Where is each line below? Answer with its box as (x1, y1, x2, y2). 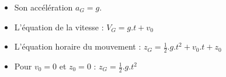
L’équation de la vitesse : (14, 20, 104, 33)
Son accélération (14, 1, 73, 13)
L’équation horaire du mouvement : (14, 40, 141, 52)
